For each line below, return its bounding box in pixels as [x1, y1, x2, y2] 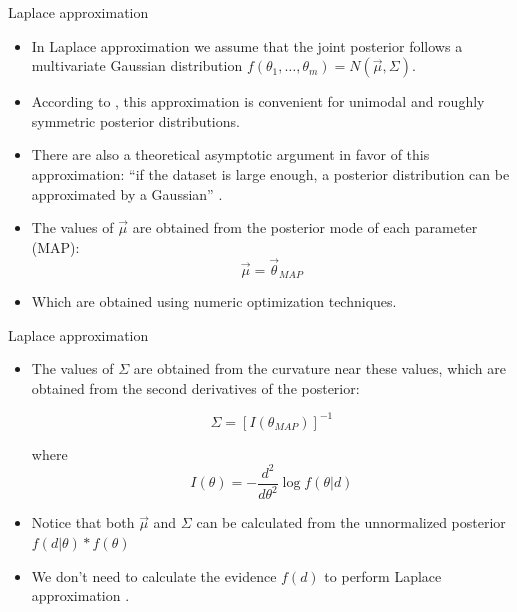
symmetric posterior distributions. [31, 110, 240, 131]
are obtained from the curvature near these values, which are [133, 358, 506, 379]
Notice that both [31, 512, 135, 533]
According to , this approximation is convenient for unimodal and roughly [31, 91, 485, 112]
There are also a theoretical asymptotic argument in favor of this [31, 144, 430, 165]
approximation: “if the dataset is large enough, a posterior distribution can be [31, 163, 510, 184]
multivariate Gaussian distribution [31, 55, 243, 76]
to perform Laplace [324, 565, 442, 586]
